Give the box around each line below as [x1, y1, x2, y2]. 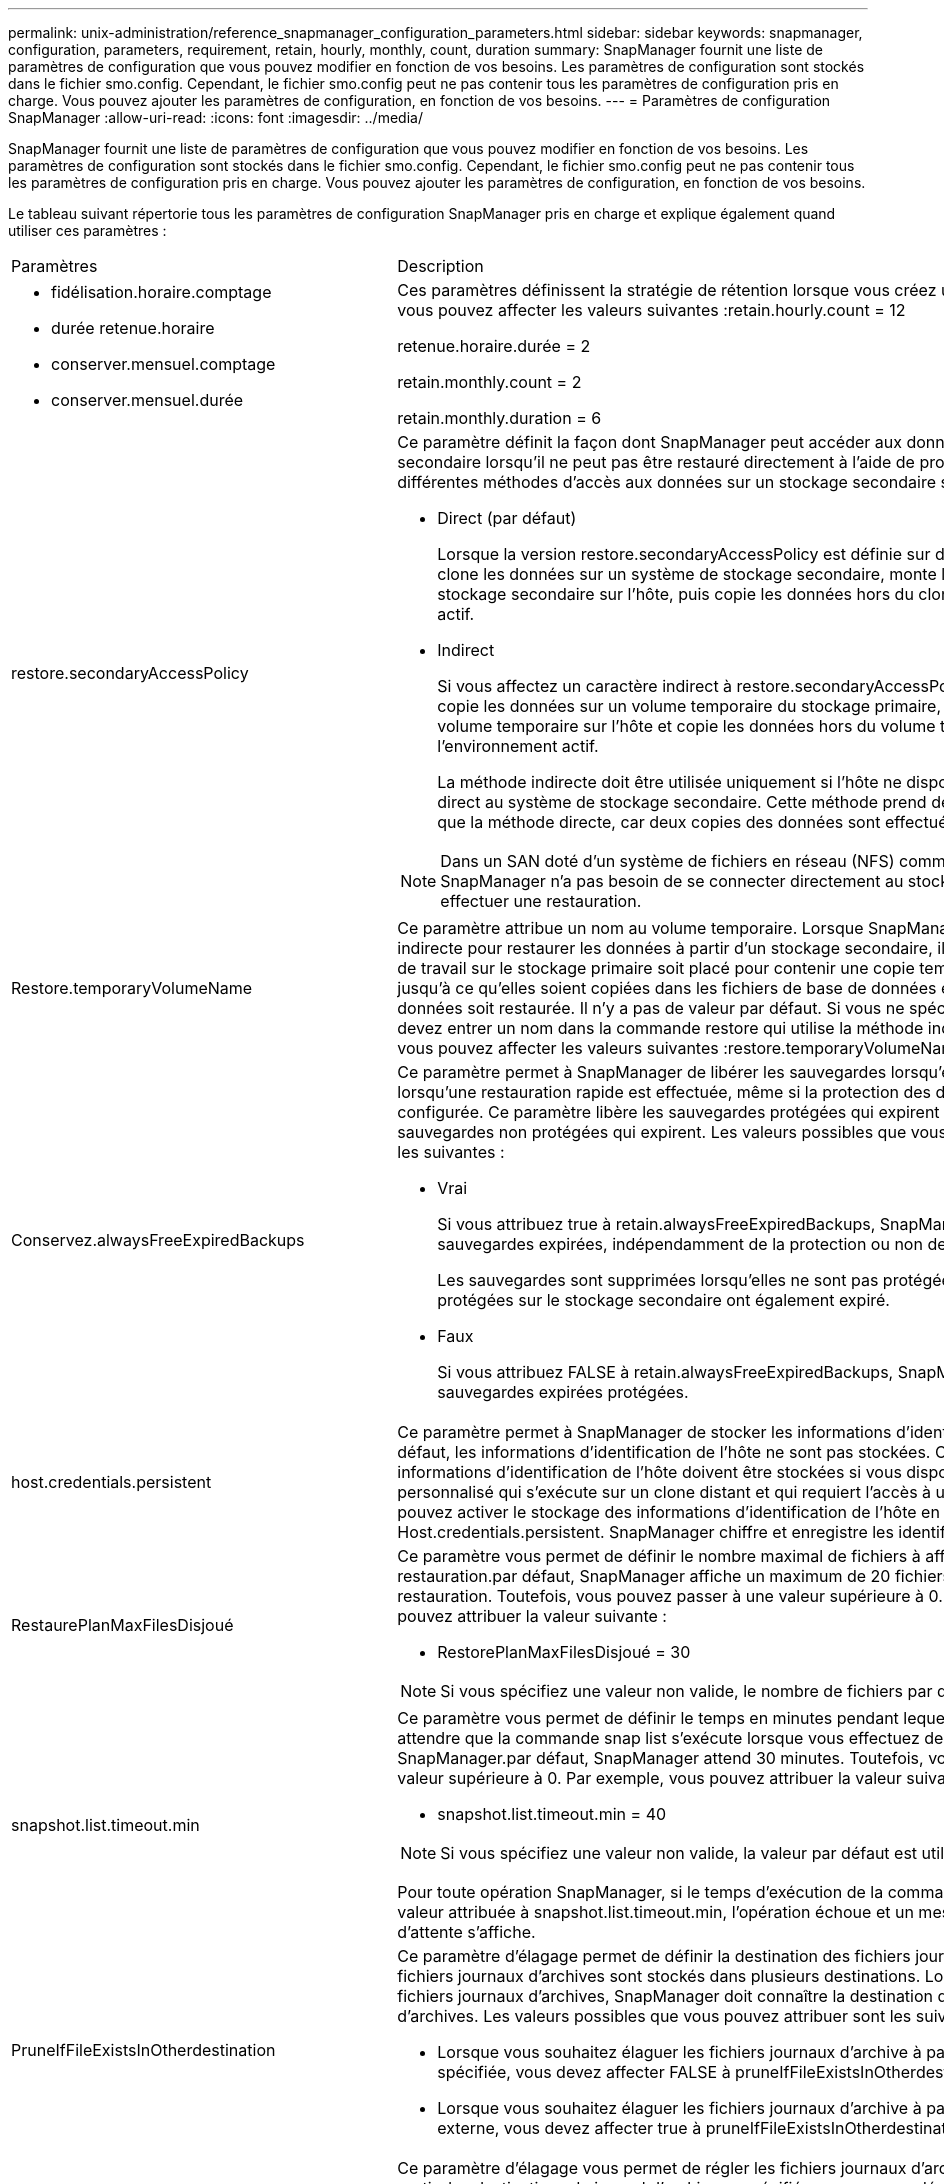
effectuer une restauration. [440, 891, 642, 911]
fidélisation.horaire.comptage [51, 282, 272, 302]
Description [397, 256, 484, 276]
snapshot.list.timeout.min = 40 [437, 1804, 667, 1824]
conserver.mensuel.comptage [51, 354, 276, 374]
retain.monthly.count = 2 [397, 372, 582, 392]
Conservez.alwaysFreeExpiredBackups [11, 1230, 305, 1250]
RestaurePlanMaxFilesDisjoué [11, 1615, 234, 1635]
